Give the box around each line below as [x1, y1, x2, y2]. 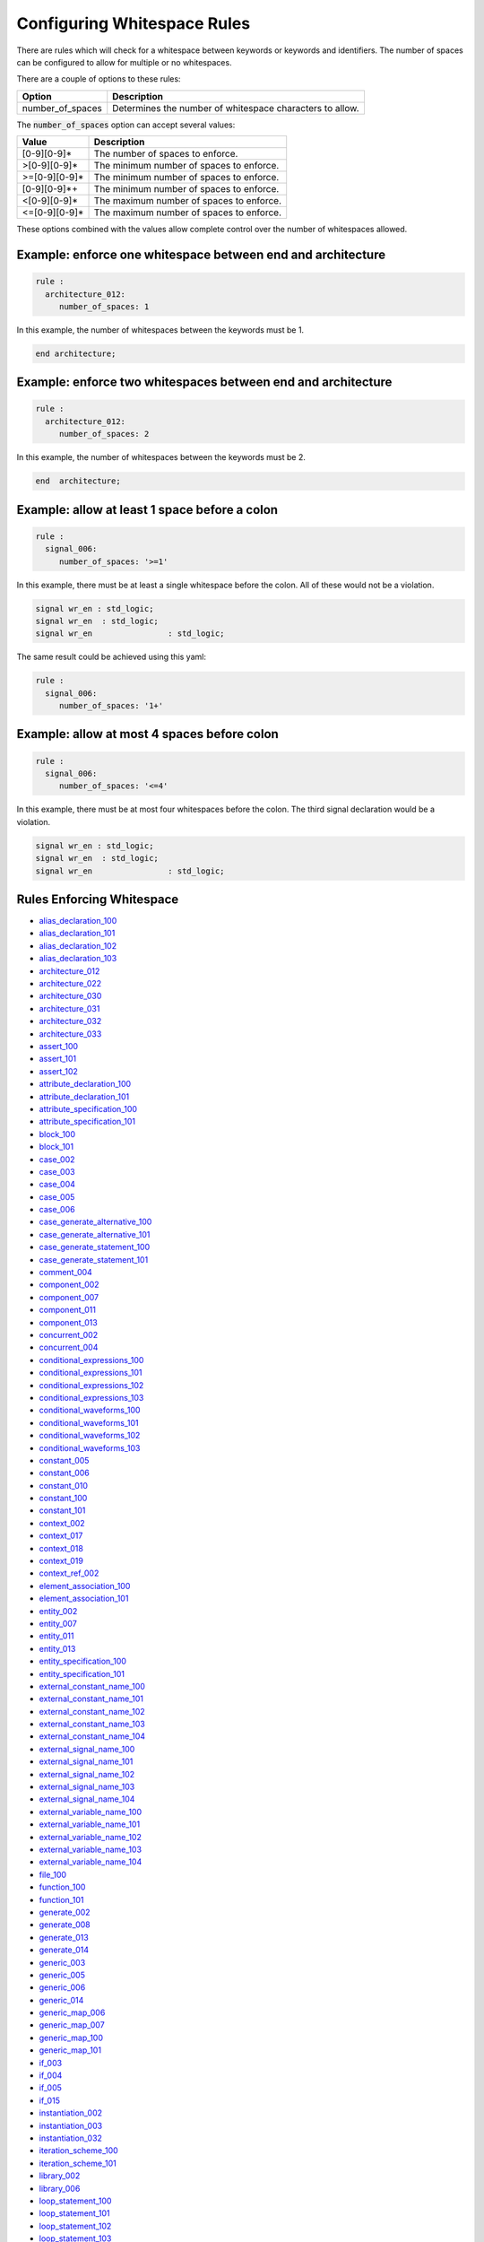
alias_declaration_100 [39, 916, 117, 926]
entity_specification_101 [39, 1668, 125, 1679]
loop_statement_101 [39, 2208, 111, 2219]
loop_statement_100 [39, 2195, 112, 2206]
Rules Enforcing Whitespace [16, 892, 179, 907]
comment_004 [39, 1267, 93, 1278]
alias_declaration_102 [39, 940, 117, 951]
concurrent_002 [39, 1329, 99, 1340]
